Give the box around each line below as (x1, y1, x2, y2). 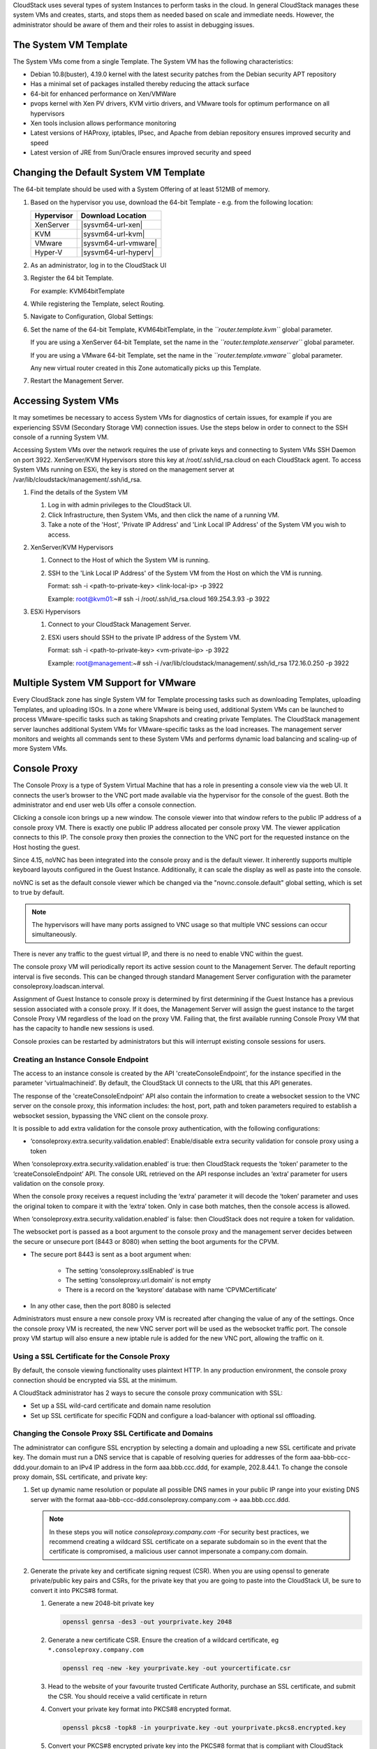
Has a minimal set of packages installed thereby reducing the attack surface (30, 80, 250, 88)
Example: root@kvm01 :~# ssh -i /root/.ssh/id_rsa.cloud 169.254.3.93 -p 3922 (47, 595, 270, 603)
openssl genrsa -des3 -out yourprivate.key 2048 (62, 1617, 232, 1626)
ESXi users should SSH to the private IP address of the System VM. (47, 633, 241, 642)
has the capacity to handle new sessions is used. (13, 1024, 154, 1033)
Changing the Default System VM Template (13, 167, 205, 178)
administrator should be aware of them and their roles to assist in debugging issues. (13, 20, 255, 29)
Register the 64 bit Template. (30, 274, 114, 283)
